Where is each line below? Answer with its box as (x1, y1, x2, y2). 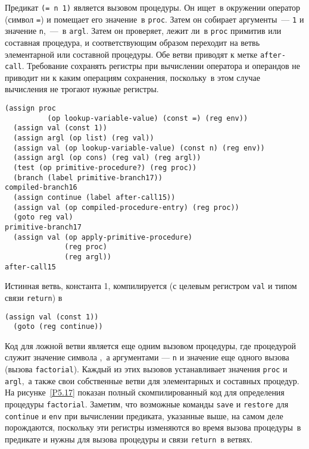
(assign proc (5, 104, 56, 113)
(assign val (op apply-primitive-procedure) (13, 233, 192, 241)
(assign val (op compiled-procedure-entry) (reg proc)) (13, 203, 239, 212)
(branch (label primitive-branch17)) (13, 173, 163, 182)
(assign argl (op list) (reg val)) (13, 134, 154, 143)
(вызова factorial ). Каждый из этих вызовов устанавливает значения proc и (5, 363, 288, 375)
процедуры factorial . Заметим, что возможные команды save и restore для (5, 398, 289, 410)
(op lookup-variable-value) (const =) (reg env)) (47, 114, 248, 123)
